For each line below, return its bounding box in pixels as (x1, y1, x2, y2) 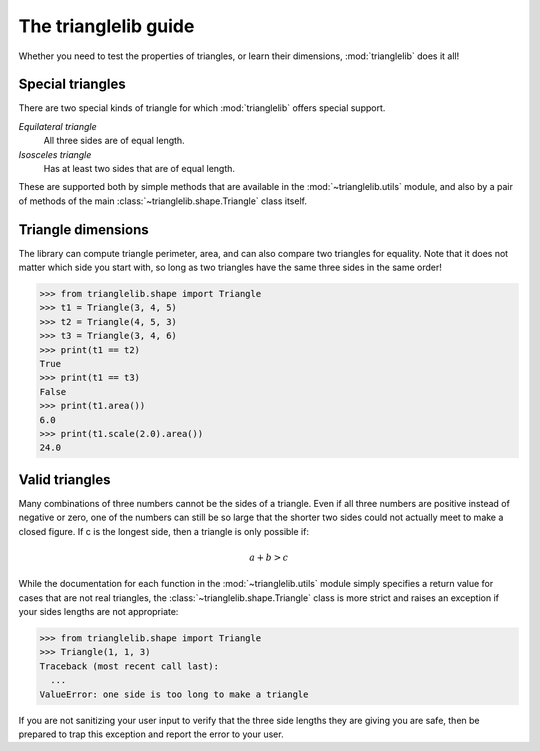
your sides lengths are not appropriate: (18, 606, 179, 618)
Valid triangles (18, 471, 111, 488)
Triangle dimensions (18, 221, 149, 238)
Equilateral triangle (18, 120, 97, 132)
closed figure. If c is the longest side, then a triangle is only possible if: (18, 525, 310, 537)
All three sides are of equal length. (43, 135, 185, 147)
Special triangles (18, 76, 126, 93)
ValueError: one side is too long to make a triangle (39, 688, 309, 700)
